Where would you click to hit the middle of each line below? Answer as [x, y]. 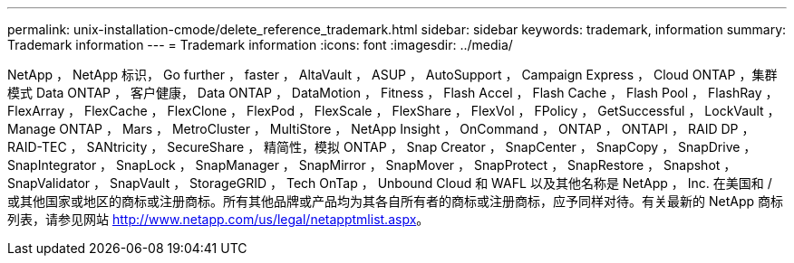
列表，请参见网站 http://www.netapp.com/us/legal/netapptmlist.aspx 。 [218, 219]
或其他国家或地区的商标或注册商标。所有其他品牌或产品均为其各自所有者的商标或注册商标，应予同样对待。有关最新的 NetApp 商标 [395, 201]
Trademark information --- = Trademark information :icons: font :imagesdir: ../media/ [260, 45]
